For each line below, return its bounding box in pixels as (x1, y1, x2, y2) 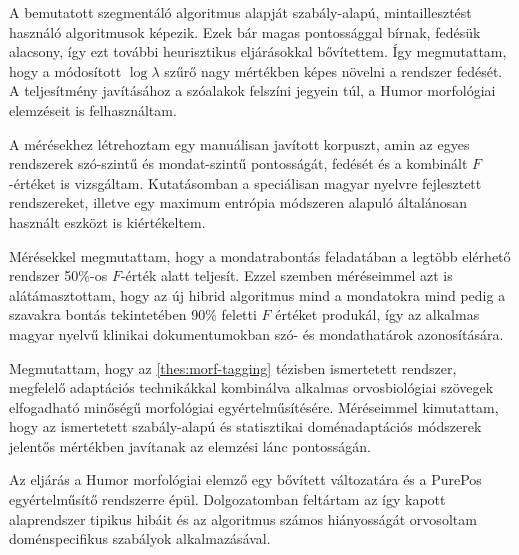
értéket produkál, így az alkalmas (275, 304, 480, 325)
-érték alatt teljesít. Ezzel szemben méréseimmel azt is (120, 265, 453, 286)
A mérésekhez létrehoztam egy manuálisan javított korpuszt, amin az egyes (9, 133, 470, 154)
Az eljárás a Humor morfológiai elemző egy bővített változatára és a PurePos (9, 469, 482, 490)
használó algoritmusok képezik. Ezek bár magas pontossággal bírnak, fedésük (9, 21, 481, 42)
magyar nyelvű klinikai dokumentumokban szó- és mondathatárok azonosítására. (9, 323, 504, 344)
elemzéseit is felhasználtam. (9, 99, 177, 120)
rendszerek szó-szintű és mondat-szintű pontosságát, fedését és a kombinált (9, 153, 468, 174)
